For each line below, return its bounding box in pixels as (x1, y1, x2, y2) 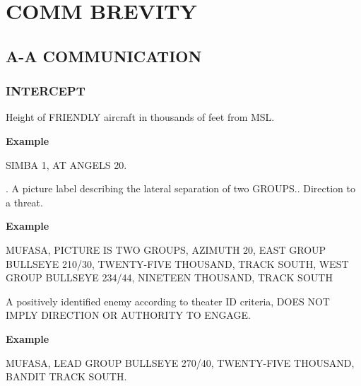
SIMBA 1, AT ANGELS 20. (6, 157, 127, 172)
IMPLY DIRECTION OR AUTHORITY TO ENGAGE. (6, 308, 251, 322)
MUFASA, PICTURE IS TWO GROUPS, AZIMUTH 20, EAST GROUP (6, 242, 326, 257)
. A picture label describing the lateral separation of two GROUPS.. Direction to (6, 181, 355, 196)
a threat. (6, 194, 43, 209)
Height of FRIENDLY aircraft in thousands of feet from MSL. (6, 110, 275, 124)
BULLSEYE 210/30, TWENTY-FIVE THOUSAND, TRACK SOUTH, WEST (6, 256, 349, 271)
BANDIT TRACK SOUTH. (6, 369, 127, 384)
